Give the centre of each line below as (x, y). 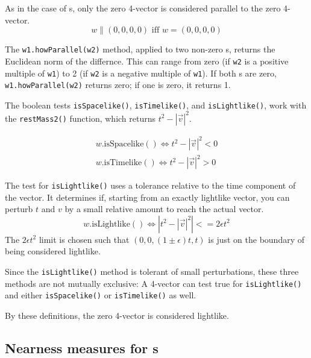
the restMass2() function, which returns (80, 118)
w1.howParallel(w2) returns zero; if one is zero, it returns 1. (118, 85)
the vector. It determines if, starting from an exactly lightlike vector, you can (147, 197)
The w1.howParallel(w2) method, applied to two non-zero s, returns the (140, 49)
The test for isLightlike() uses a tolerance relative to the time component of (150, 185)
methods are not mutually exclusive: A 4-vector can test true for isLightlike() (153, 283)
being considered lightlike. (53, 251)
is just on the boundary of (256, 239)
